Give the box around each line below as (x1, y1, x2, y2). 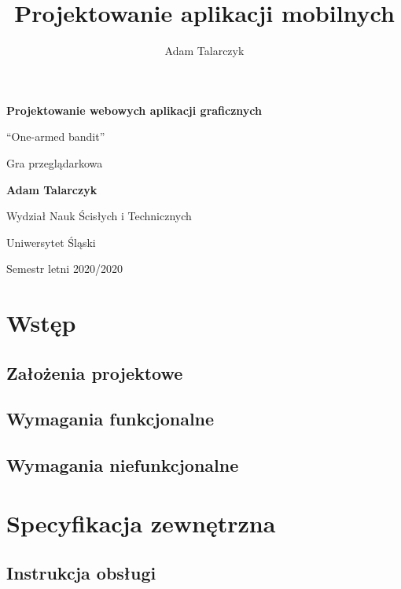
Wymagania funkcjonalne (6, 407, 215, 431)
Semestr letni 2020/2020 (6, 260, 123, 277)
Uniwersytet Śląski (6, 234, 96, 250)
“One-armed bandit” (6, 128, 105, 145)
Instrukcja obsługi (6, 561, 156, 585)
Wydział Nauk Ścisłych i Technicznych (6, 208, 192, 224)
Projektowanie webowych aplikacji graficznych (6, 101, 262, 118)
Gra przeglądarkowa (6, 154, 103, 171)
